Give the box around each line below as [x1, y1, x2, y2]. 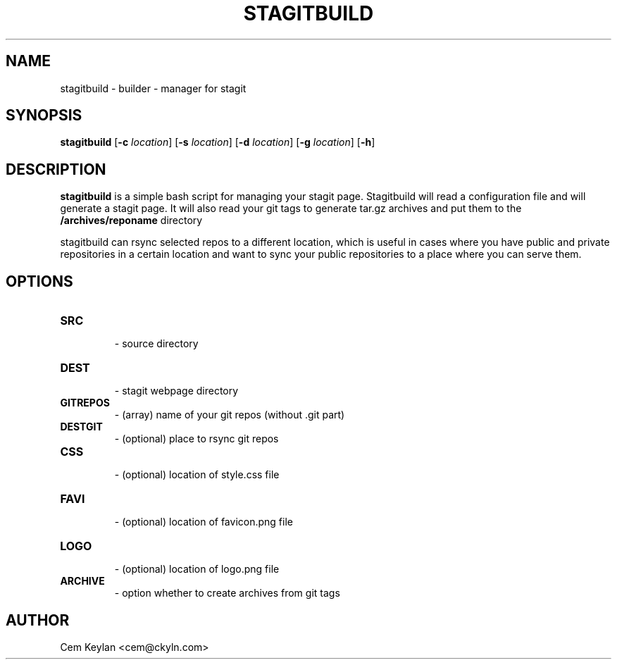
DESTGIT [60, 421, 103, 433]
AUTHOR [6, 611, 70, 629]
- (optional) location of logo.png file [114, 563, 280, 576]
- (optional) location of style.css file [114, 468, 280, 481]
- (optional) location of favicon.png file [114, 516, 293, 528]
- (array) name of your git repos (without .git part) [114, 409, 345, 421]
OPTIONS [6, 272, 73, 290]
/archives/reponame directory [60, 214, 203, 227]
